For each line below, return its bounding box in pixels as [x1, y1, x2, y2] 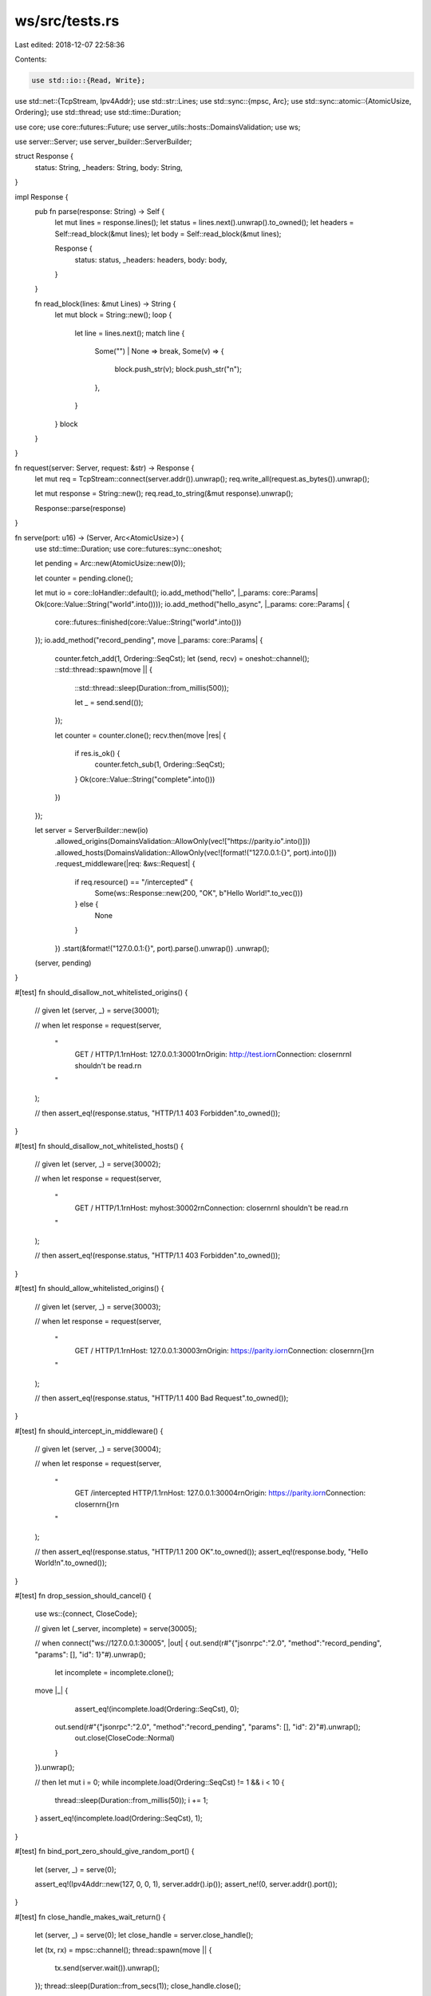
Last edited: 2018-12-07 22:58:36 [14, 40, 125, 50]
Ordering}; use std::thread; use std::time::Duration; [14, 108, 181, 117]
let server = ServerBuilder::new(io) [34, 826, 148, 835]
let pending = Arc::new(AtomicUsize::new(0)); [34, 559, 186, 568]
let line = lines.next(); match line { [74, 328, 185, 338]
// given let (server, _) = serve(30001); [34, 1006, 160, 1016]
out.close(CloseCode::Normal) [74, 1733, 175, 1743]
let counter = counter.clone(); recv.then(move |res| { [54, 731, 227, 740]
